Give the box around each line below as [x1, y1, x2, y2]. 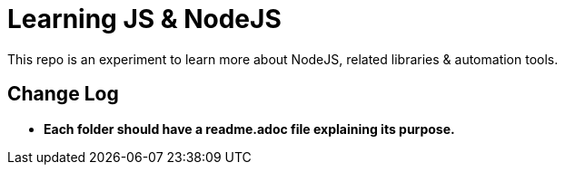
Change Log [7, 82, 119, 106]
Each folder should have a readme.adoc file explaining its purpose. [44, 120, 455, 137]
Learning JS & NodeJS [7, 4, 282, 34]
